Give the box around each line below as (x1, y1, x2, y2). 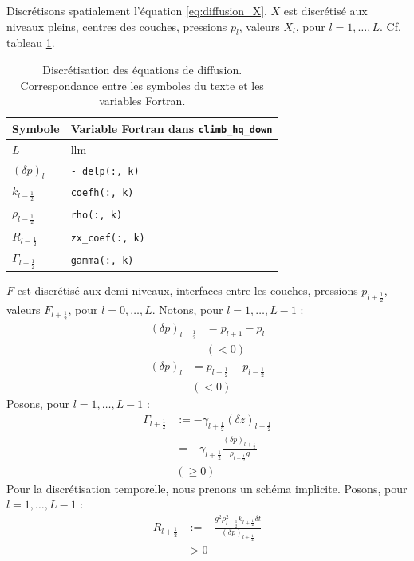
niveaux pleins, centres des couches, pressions (6, 18, 227, 34)
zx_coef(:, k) (70, 233, 145, 245)
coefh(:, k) (70, 186, 134, 198)
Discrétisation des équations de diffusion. (42, 61, 242, 77)
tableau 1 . (6, 34, 55, 51)
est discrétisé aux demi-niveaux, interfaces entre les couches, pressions (17, 282, 358, 299)
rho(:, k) (70, 210, 123, 222)
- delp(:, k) (70, 165, 140, 177)
